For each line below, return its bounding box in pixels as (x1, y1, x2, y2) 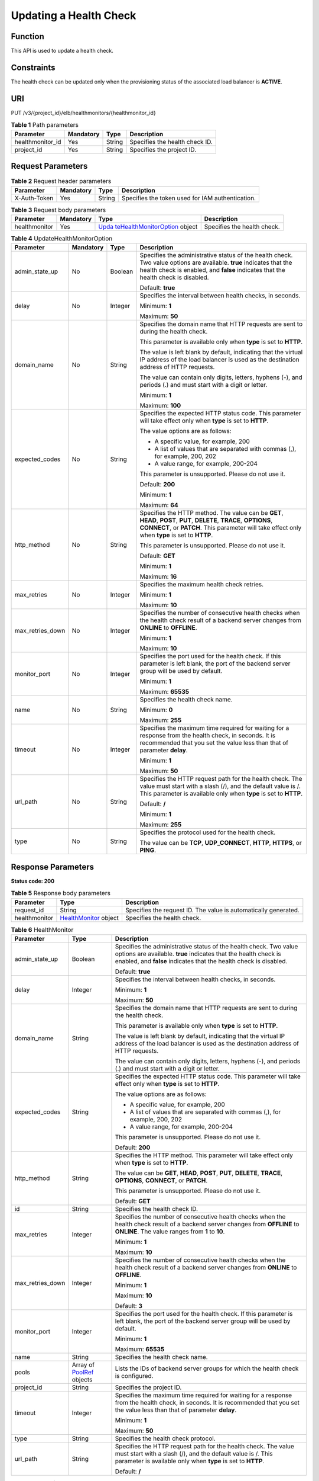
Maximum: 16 (139, 572, 177, 581)
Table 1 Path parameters (11, 121, 79, 129)
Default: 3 (115, 1302, 143, 1310)
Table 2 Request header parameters (11, 177, 112, 185)
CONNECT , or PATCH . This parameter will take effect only (139, 524, 302, 532)
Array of (71, 1360, 95, 1368)
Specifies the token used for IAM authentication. (121, 194, 256, 202)
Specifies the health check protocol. (115, 1434, 216, 1442)
